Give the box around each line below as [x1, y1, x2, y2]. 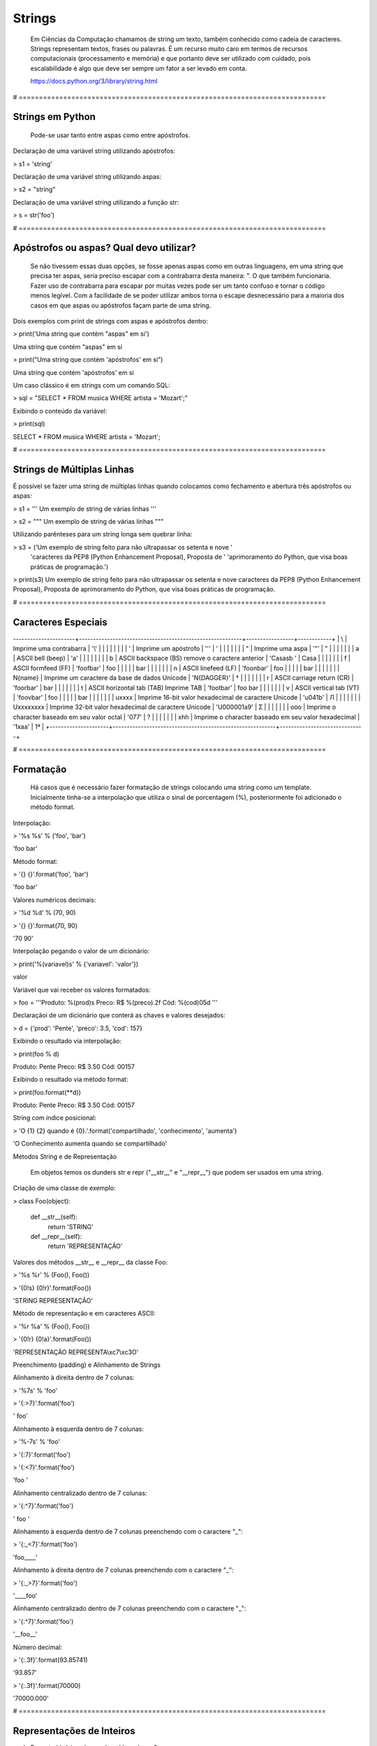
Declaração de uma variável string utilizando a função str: [13, 198, 179, 206]
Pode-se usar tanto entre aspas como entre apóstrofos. [30, 131, 191, 139]
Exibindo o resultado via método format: [13, 1076, 128, 1084]
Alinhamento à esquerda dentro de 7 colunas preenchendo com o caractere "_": [13, 1527, 244, 1536]
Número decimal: [13, 1643, 63, 1651]
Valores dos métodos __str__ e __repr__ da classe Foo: [13, 1258, 168, 1266]
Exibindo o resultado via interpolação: [13, 1037, 122, 1046]
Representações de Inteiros [13, 1725, 135, 1737]
